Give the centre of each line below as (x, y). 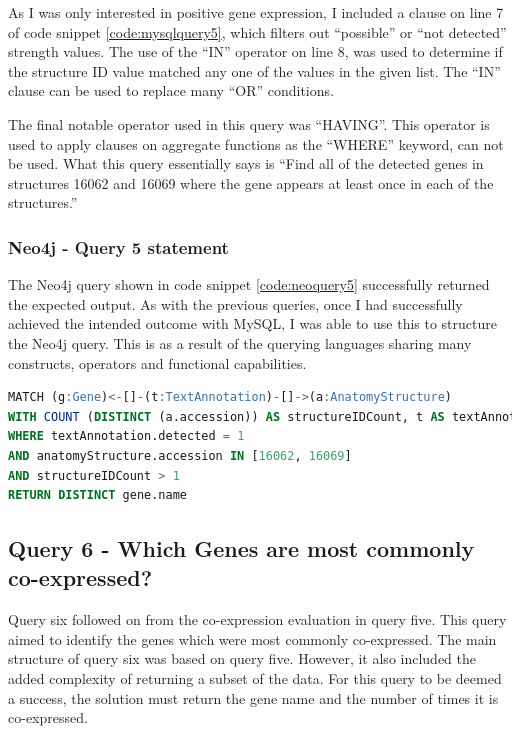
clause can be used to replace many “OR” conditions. (171, 90)
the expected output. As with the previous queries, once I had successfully (235, 303)
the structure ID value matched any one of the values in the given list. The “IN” (254, 70)
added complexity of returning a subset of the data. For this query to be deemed (255, 678)
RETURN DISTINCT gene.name (97, 495)
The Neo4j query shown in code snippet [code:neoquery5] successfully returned (249, 284)
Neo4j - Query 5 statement (118, 246)
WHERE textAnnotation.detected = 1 (126, 436)
